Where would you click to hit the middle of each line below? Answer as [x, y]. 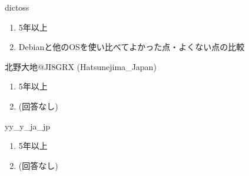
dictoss [17, 7]
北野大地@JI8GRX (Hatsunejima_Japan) [81, 66]
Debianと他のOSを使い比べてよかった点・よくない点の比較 [132, 47]
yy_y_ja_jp [28, 126]
